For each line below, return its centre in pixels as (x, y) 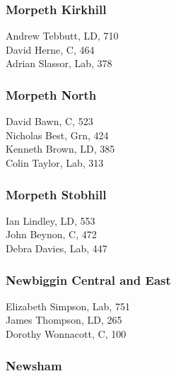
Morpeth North (51, 94)
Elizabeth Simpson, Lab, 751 (68, 306)
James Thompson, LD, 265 (64, 320)
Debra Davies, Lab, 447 (57, 248)
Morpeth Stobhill (56, 194)
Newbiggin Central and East (88, 280)
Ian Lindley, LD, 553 (51, 220)
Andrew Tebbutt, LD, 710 (62, 36)
